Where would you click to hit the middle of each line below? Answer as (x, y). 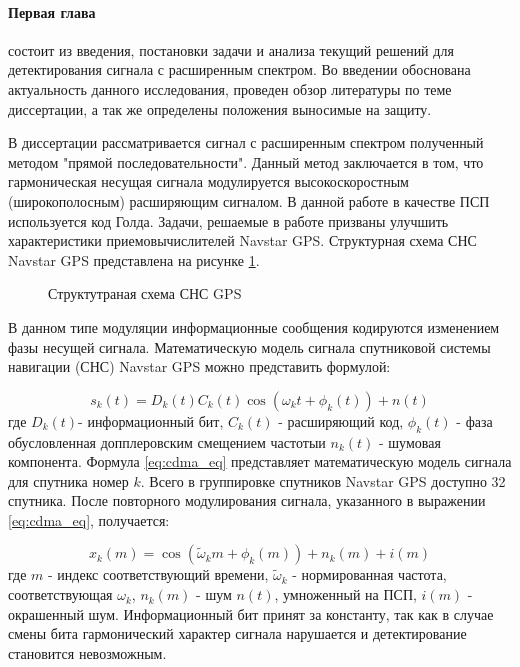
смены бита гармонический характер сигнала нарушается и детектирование (237, 633)
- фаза (474, 420)
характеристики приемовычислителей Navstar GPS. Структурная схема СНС (242, 240)
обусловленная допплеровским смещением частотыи (167, 441)
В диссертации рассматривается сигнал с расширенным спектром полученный (246, 142)
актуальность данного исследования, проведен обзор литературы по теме (230, 88)
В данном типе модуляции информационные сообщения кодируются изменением (254, 326)
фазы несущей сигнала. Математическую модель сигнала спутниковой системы (249, 346)
